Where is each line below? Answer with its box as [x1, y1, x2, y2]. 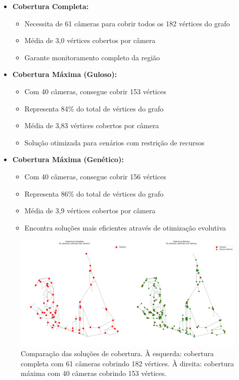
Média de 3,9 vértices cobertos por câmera [24, 205, 156, 216]
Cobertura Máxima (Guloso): [12, 69, 117, 80]
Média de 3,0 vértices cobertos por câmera [24, 35, 156, 46]
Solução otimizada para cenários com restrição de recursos [24, 137, 205, 147]
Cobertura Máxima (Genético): [12, 154, 124, 165]
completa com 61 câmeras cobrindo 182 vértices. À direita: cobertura [21, 358, 234, 368]
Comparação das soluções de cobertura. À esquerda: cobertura [21, 348, 214, 359]
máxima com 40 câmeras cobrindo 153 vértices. [21, 368, 167, 378]
